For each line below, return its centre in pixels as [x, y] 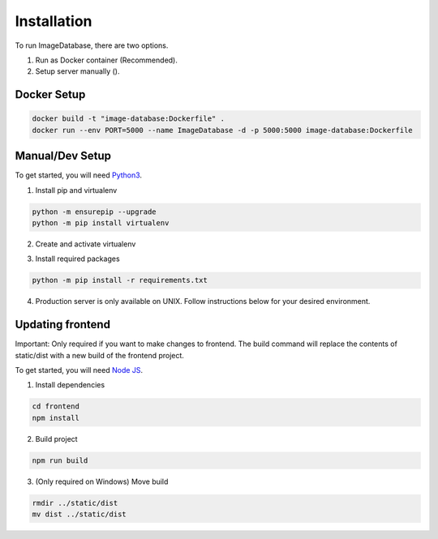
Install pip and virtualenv [76, 190]
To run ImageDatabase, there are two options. [92, 45]
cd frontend [56, 406]
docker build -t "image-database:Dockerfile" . [128, 119]
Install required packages [78, 259]
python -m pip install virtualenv [101, 222]
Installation [54, 21]
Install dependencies [70, 385]
